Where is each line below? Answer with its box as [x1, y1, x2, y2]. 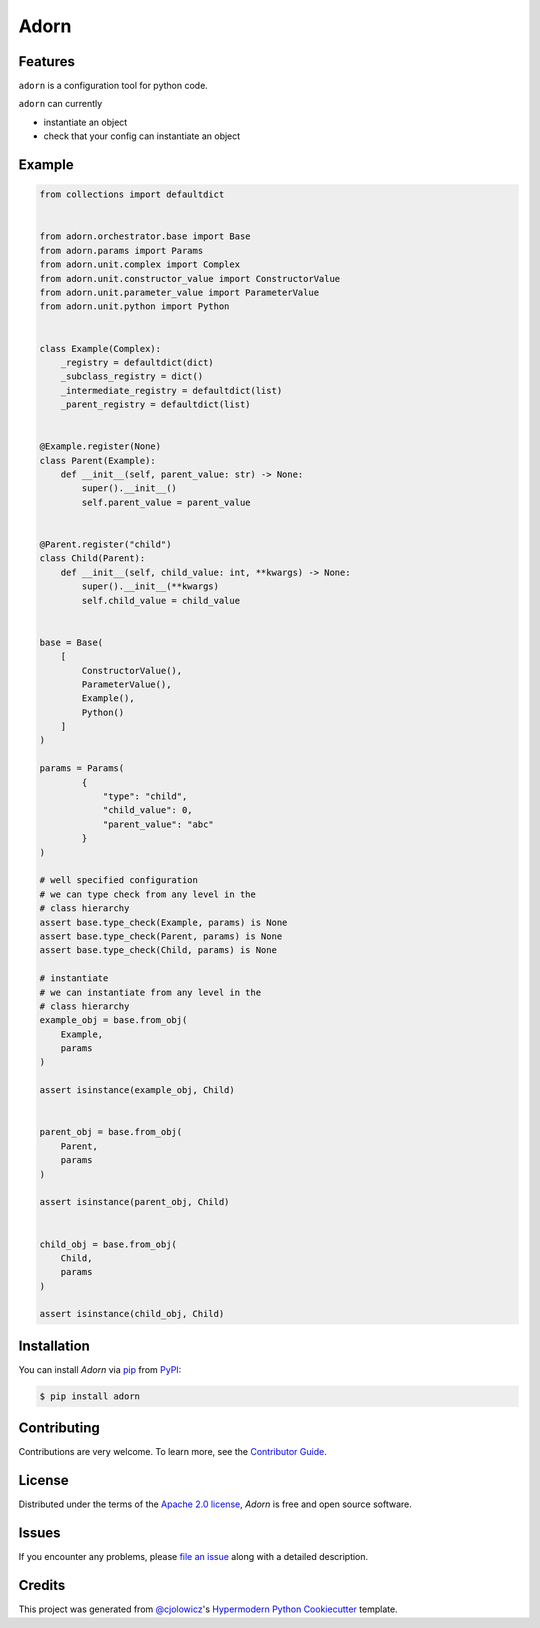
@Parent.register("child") [39, 539, 172, 550]
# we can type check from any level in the [39, 888, 257, 900]
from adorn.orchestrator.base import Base [39, 231, 251, 242]
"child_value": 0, [102, 805, 194, 816]
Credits [18, 1577, 66, 1594]
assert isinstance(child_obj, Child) [39, 1308, 225, 1320]
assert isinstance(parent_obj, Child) [39, 1196, 230, 1208]
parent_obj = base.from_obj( [39, 1126, 183, 1138]
